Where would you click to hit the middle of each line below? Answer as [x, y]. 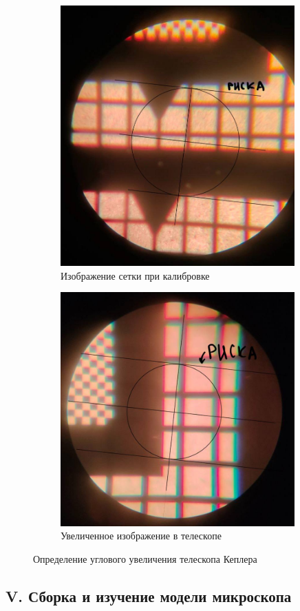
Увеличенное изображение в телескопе [141, 536]
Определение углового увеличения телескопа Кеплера [145, 558]
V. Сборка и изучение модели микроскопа [149, 596]
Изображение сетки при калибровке [135, 275]
